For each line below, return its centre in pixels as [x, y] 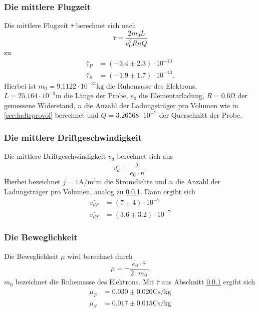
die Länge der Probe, [96, 95]
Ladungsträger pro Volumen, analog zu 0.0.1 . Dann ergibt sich [100, 191]
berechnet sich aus [145, 156]
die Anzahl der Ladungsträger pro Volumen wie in [161, 105]
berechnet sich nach [106, 25]
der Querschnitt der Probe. [201, 115]
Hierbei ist [20, 85]
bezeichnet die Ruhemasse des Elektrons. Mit [85, 282]
